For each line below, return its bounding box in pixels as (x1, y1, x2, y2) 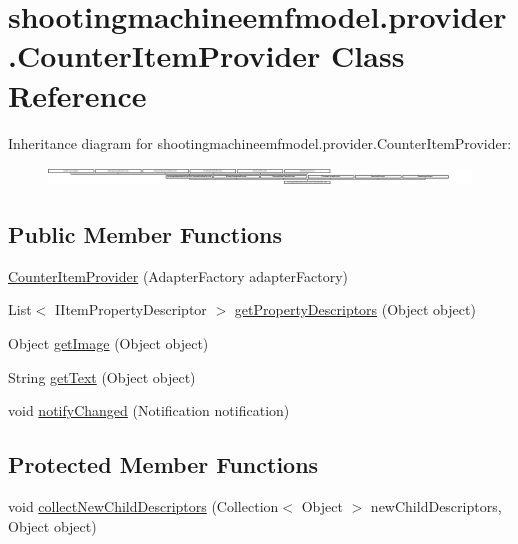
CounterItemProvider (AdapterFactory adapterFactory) (8, 265, 349, 286)
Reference (8, 74, 147, 115)
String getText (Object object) (8, 366, 196, 387)
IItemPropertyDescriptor (54, 299, 207, 320)
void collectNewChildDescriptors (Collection (8, 495, 279, 516)
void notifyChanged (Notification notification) (8, 400, 290, 421)
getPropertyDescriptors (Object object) (234, 299, 476, 320)
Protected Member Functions (8, 449, 319, 480)
